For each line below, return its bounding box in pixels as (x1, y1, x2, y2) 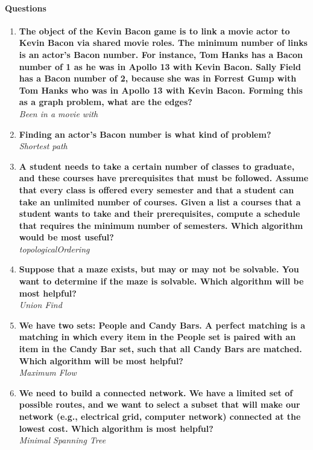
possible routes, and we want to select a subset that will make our (19, 398, 300, 411)
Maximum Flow (19, 366, 77, 379)
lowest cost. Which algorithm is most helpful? (19, 422, 213, 434)
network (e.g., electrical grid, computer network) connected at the (19, 410, 301, 423)
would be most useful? (19, 231, 114, 243)
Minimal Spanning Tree (19, 434, 106, 446)
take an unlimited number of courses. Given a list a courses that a (19, 195, 301, 208)
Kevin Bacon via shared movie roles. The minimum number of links (19, 36, 308, 49)
